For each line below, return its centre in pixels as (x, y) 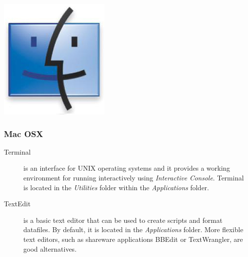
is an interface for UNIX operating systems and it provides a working (127, 168)
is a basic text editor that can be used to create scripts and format (123, 220)
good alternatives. (50, 248)
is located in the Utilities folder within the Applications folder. (116, 187)
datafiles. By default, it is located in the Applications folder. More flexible (134, 229)
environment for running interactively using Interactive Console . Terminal (134, 178)
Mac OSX (24, 133)
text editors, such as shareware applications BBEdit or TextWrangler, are (133, 239)
